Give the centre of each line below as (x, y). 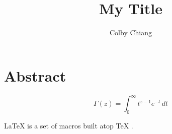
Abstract (35, 75)
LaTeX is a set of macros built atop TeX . (69, 125)
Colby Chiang (131, 32)
